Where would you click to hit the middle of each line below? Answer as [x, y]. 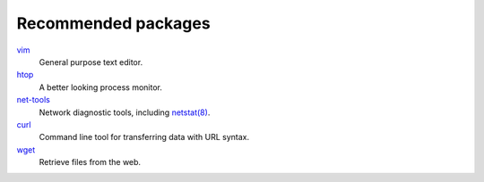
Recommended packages [113, 23]
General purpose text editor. [91, 62]
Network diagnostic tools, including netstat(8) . [125, 112]
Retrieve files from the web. [90, 162]
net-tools [34, 100]
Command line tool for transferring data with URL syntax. [144, 137]
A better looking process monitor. [101, 87]
